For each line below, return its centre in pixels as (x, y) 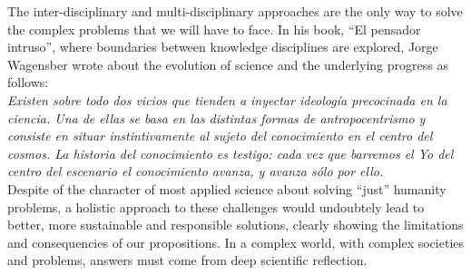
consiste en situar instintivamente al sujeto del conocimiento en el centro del (220, 136)
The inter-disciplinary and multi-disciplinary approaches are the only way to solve (235, 11)
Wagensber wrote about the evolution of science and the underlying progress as (228, 64)
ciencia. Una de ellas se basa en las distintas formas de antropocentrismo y (216, 118)
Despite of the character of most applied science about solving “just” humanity (227, 188)
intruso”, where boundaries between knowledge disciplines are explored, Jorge (223, 47)
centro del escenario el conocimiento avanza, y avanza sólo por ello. (196, 171)
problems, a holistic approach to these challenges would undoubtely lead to (216, 206)
